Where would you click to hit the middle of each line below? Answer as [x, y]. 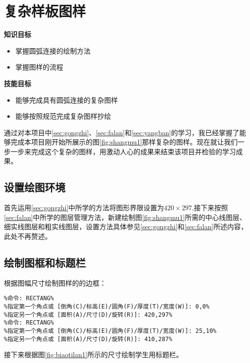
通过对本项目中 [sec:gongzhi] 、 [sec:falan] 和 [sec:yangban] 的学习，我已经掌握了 [122, 132]
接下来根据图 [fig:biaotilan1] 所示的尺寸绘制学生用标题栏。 [94, 354]
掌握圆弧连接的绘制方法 [53, 50]
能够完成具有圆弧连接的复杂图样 [67, 100]
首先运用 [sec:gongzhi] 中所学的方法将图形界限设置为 [84, 208]
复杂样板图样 [45, 11]
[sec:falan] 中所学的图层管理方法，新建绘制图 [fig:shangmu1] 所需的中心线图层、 [125, 217]
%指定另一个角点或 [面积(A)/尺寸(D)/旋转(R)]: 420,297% [88, 315]
